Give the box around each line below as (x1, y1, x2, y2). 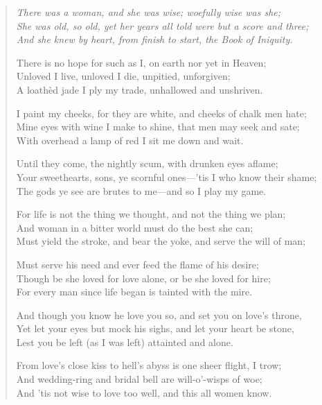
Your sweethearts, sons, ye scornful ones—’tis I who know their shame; (16, 169, 317, 184)
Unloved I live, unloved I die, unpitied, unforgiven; (16, 69, 231, 83)
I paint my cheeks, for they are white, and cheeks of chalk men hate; (16, 105, 307, 120)
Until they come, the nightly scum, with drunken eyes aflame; (16, 156, 278, 171)
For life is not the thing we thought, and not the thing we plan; (16, 207, 286, 221)
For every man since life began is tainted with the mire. (16, 284, 253, 299)
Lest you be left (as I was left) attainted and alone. (16, 334, 233, 349)
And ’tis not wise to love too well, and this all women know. (16, 385, 272, 399)
